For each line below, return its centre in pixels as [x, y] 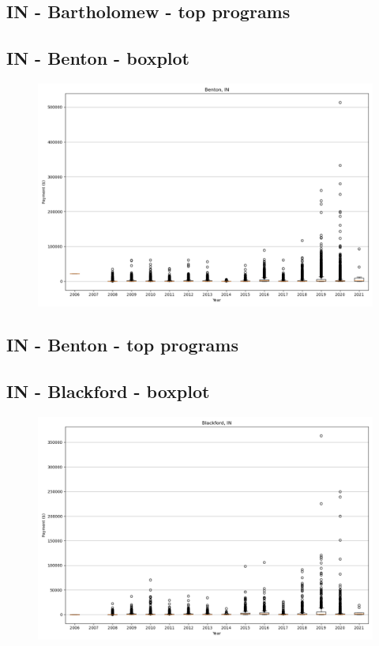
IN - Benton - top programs [122, 345]
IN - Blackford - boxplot [108, 391]
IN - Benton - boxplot [98, 58]
